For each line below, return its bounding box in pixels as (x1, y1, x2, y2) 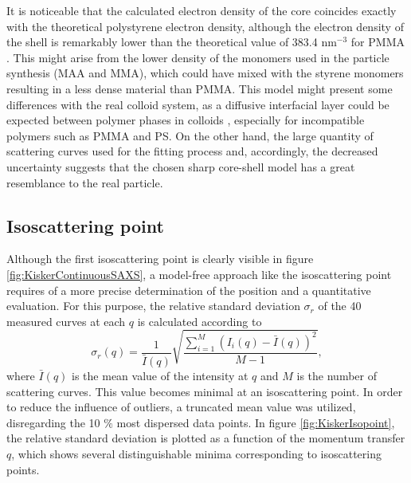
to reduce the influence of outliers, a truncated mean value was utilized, (6, 399, 356, 415)
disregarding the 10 (6, 414, 100, 430)
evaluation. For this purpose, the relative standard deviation (6, 297, 300, 314)
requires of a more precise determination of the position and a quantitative (6, 281, 371, 298)
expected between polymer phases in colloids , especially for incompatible (6, 112, 365, 128)
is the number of (296, 367, 377, 384)
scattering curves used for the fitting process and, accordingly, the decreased (6, 143, 378, 159)
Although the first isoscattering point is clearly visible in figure (6, 250, 314, 267)
